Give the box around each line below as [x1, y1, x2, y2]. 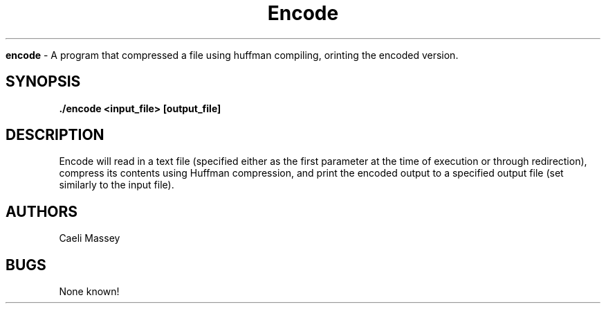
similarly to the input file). [59, 179, 174, 191]
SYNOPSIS [6, 73, 81, 91]
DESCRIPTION [6, 126, 104, 144]
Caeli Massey [59, 232, 120, 245]
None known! [59, 285, 120, 298]
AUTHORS [6, 202, 78, 220]
